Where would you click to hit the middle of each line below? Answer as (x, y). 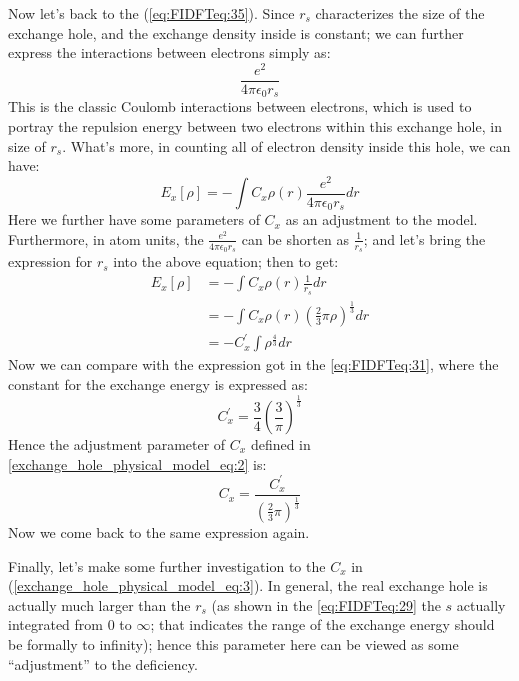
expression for (50, 261)
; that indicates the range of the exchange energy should (322, 624)
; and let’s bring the (424, 238)
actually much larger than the (99, 604)
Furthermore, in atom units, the (106, 238)
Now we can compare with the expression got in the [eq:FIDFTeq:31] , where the (253, 364)
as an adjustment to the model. (381, 219)
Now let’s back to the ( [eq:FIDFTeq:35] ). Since (151, 13)
